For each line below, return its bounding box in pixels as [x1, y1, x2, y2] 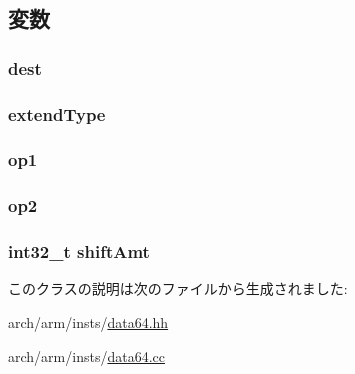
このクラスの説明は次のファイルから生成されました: [8, 278, 348, 299]
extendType [8, 101, 106, 126]
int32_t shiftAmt [8, 239, 150, 264]
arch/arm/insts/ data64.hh [8, 311, 169, 332]
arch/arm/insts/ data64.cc [8, 345, 165, 366]
